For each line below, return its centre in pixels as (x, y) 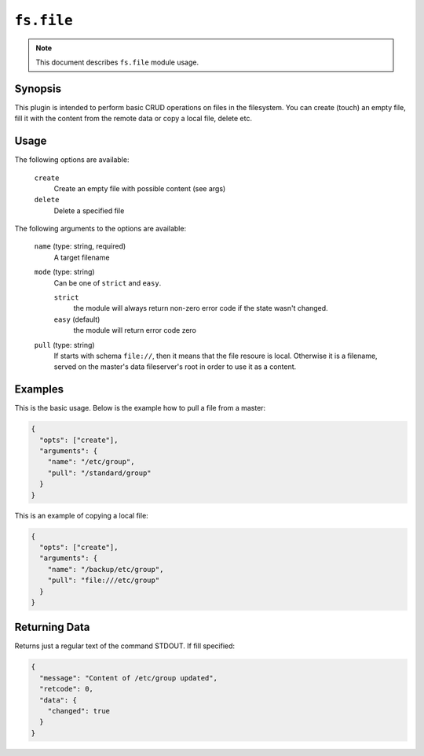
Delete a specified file (89, 210)
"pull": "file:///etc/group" (104, 581)
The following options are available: (72, 160)
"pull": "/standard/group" (100, 473)
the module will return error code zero (135, 330)
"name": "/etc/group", (91, 462)
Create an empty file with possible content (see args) (140, 188)
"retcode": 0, (67, 689)
